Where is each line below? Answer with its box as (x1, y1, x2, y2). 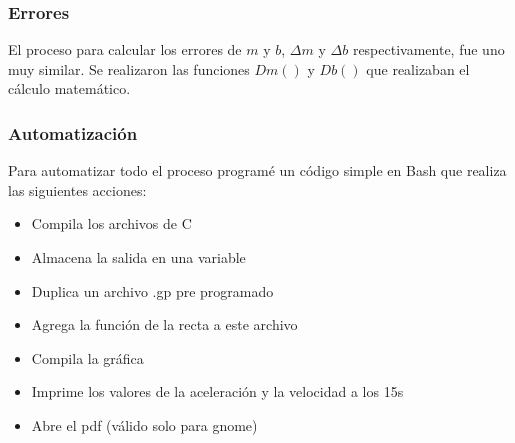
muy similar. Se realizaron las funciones (8, 58, 250, 79)
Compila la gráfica (31, 347, 144, 368)
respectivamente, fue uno (352, 39, 505, 60)
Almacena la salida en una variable (31, 247, 246, 267)
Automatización (8, 120, 138, 145)
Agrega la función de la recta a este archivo (31, 314, 298, 335)
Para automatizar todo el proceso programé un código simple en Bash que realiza (8, 160, 507, 181)
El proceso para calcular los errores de (8, 39, 242, 60)
